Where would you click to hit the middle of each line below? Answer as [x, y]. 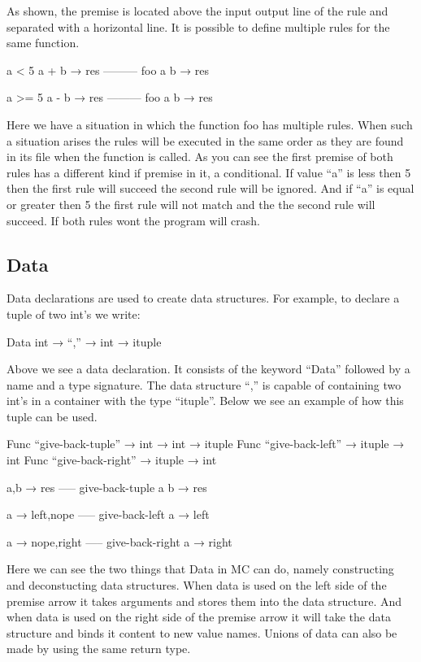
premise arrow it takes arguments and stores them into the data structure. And [204, 601]
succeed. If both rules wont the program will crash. [133, 220]
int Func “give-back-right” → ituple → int [112, 460]
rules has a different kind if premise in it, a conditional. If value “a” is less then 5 [209, 172]
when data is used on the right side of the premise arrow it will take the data [199, 617]
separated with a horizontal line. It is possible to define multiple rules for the [198, 26]
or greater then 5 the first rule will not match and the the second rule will [191, 204]
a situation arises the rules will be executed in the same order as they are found [205, 140]
